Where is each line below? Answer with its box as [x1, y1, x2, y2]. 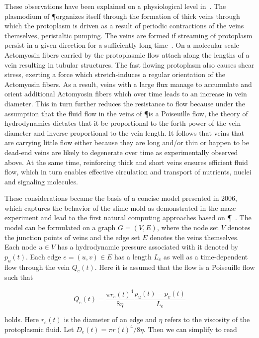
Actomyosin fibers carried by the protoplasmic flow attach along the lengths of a [4, 49, 250, 60]
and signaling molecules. [4, 176, 78, 186]
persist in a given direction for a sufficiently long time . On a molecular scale [4, 40, 239, 50]
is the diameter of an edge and [64, 314, 157, 325]
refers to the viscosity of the [165, 314, 250, 325]
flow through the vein [4, 261, 70, 272]
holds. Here [4, 314, 39, 325]
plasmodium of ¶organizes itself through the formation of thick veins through [4, 10, 240, 21]
